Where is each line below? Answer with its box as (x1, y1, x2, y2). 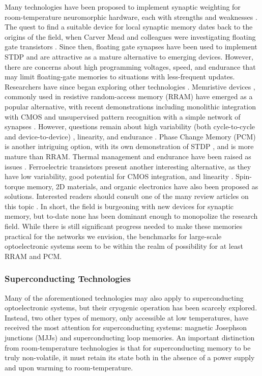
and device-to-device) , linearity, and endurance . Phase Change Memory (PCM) (5, 131, 256, 141)
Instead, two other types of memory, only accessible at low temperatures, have (5, 312, 249, 323)
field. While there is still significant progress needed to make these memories (5, 221, 243, 232)
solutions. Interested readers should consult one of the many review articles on (5, 191, 249, 201)
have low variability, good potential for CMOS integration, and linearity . (5, 171, 234, 182)
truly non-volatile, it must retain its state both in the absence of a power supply (5, 352, 255, 363)
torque (5, 181, 25, 191)
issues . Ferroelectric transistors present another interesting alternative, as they (5, 161, 251, 171)
